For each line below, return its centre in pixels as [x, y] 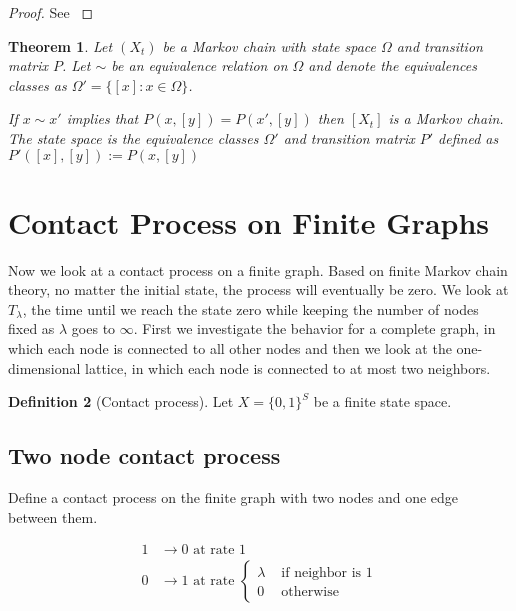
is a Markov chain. [446, 118]
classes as [37, 84]
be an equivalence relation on [199, 65]
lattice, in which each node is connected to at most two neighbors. [288, 367]
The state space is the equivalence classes [133, 137]
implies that [102, 118]
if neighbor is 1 [327, 573]
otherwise [310, 592]
